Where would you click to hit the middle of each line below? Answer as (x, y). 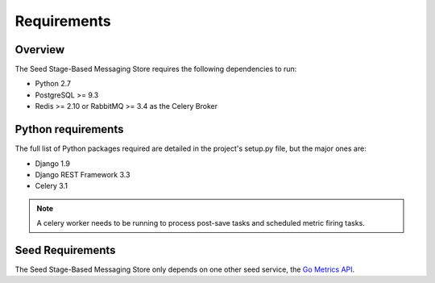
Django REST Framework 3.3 (83, 174)
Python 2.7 (53, 84)
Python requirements (69, 129)
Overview (40, 50)
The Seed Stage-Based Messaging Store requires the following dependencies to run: (156, 69)
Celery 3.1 (52, 186)
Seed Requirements (65, 250)
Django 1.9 (52, 163)
